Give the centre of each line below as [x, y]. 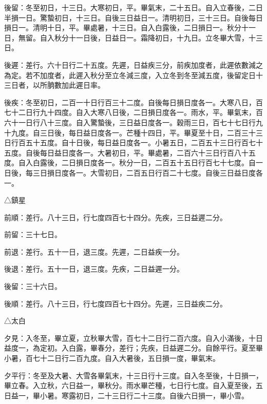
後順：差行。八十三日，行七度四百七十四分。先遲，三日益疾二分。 [116, 303]
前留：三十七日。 [33, 234]
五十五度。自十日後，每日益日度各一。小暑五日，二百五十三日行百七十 [144, 142]
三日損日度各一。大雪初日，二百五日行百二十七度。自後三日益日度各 [148, 172]
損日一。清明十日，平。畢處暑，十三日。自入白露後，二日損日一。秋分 [123, 27]
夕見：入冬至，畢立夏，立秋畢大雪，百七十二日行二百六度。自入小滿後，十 [130, 338]
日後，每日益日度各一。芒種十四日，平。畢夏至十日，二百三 [148, 132]
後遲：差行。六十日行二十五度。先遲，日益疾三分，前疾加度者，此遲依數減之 [133, 64]
